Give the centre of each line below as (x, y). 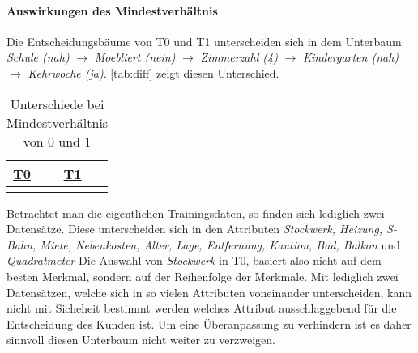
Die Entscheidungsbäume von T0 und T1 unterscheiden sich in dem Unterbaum (204, 41)
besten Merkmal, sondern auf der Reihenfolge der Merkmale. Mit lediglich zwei (203, 276)
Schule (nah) (38, 57)
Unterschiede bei (57, 104)
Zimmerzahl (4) (239, 57)
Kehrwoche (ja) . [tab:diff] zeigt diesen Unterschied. (154, 72)
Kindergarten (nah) (351, 57)
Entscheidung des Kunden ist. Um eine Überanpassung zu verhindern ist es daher (209, 323)
